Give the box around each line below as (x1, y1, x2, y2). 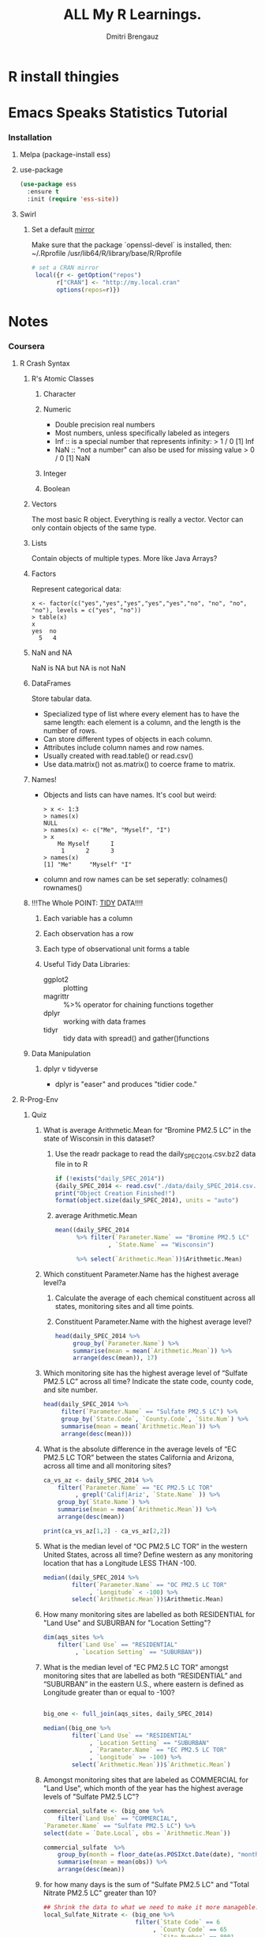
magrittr (43, 991, 69, 1001)
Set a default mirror (31, 225, 95, 235)
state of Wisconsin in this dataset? (43, 1134, 155, 1143)
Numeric (43, 404, 72, 414)
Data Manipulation (31, 1049, 91, 1059)
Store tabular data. (31, 694, 92, 704)
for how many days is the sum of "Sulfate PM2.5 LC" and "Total (43, 1880, 250, 1890)
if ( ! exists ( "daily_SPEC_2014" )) (54, 1175, 166, 1183)
